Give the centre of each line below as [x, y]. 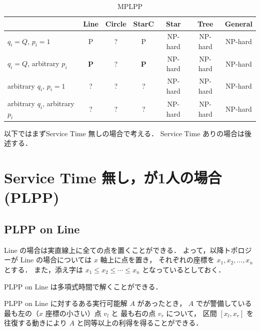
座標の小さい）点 [73, 313]
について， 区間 [191, 313]
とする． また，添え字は [43, 269]
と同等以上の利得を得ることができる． [140, 323]
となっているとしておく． [184, 269]
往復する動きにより [35, 323]
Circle [116, 23]
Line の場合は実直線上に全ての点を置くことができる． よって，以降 [114, 250]
